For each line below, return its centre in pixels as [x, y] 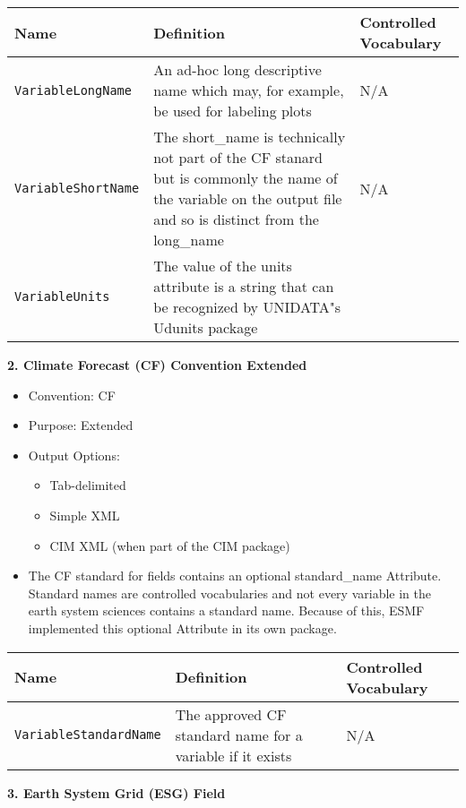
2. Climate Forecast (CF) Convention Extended [157, 365]
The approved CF [231, 714]
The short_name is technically [250, 137]
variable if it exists [233, 755]
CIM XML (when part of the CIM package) [170, 545]
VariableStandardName [88, 735]
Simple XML [85, 515]
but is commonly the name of [246, 178]
